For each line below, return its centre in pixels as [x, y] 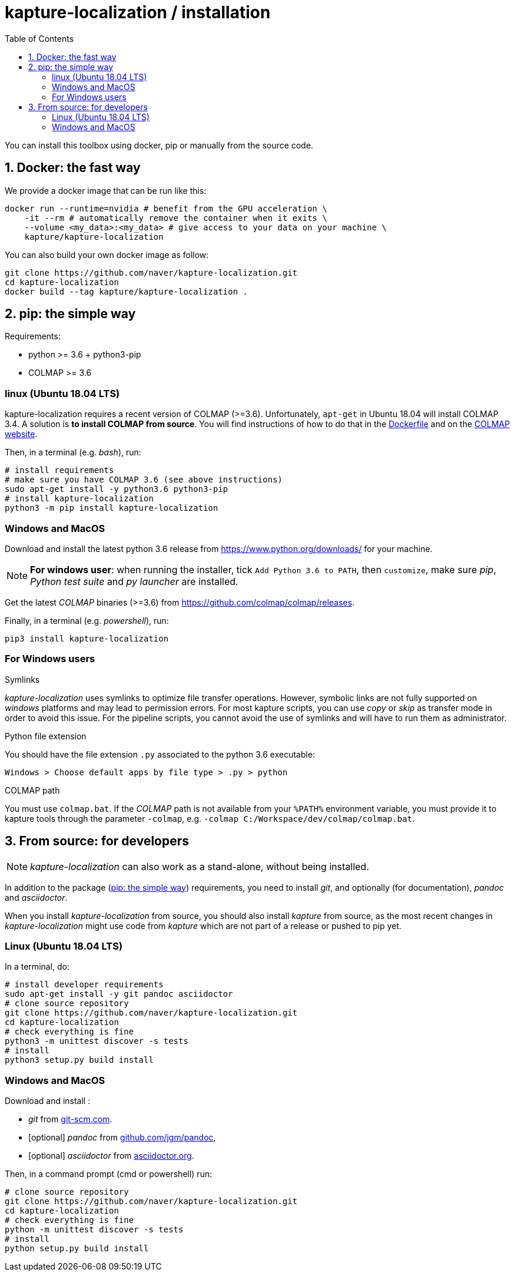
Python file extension [46, 736]
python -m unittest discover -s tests [94, 1230]
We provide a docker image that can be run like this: [106, 190]
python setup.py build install [77, 1249]
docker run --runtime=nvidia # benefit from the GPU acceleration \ [166, 208]
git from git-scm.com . [70, 1119]
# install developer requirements [84, 985]
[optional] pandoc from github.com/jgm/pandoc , [122, 1138]
